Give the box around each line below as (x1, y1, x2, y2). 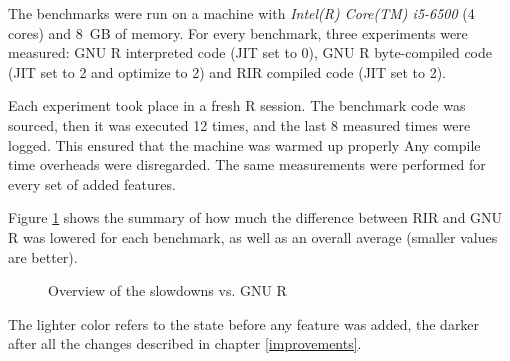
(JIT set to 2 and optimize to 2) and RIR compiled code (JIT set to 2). (8, 61, 446, 82)
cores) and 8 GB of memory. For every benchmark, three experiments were (8, 22, 468, 43)
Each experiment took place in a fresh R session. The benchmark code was (8, 95, 466, 116)
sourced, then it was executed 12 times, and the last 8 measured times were (8, 114, 471, 135)
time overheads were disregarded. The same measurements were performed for (8, 154, 486, 175)
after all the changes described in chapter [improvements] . (8, 333, 362, 354)
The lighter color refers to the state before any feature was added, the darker (8, 313, 480, 334)
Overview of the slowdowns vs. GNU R (48, 280, 287, 301)
